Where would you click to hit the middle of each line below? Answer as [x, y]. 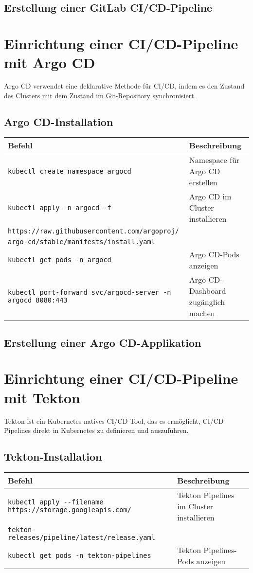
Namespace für [214, 160]
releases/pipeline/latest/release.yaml [81, 537]
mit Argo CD [50, 63]
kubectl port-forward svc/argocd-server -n [90, 293]
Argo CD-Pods [214, 254]
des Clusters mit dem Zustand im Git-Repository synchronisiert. [100, 95]
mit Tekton [42, 397]
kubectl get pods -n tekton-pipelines [80, 555]
